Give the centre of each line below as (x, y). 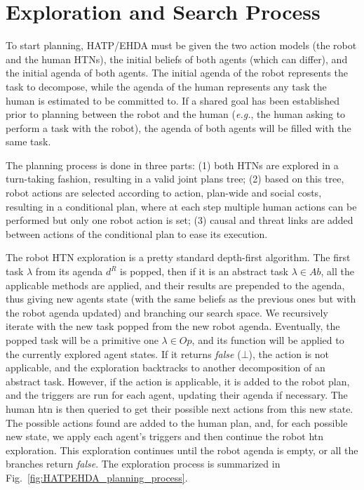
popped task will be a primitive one (82, 340)
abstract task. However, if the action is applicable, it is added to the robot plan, (178, 381)
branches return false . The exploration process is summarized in (143, 464)
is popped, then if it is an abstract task (204, 271)
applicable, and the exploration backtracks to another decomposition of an (166, 367)
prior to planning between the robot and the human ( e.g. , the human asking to (176, 114)
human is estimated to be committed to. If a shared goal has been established (173, 100)
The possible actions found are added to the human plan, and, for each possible (177, 422)
